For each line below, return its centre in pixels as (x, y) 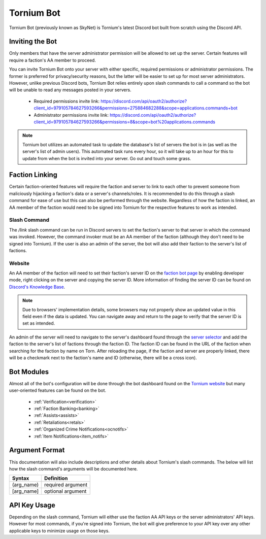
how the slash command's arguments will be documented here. (73, 469)
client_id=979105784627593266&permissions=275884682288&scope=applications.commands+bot (136, 108)
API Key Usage (32, 505)
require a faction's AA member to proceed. (52, 60)
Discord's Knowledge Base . (37, 287)
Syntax (21, 478)
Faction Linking (33, 175)
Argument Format (37, 450)
